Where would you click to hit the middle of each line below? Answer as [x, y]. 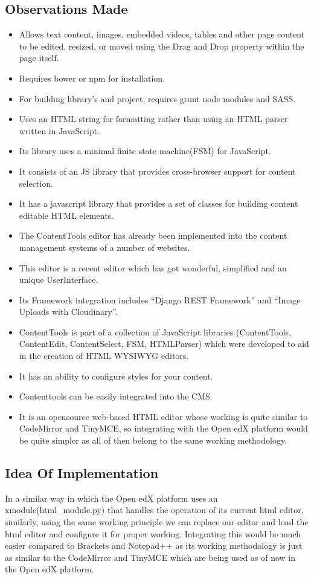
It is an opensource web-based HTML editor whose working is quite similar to [163, 416]
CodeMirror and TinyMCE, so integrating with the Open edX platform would [163, 428]
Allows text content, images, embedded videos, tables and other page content [162, 34]
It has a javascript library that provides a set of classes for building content [159, 203]
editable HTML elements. [66, 215]
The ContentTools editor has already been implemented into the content [153, 235]
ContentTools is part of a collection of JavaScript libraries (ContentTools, [155, 332]
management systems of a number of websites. [104, 247]
